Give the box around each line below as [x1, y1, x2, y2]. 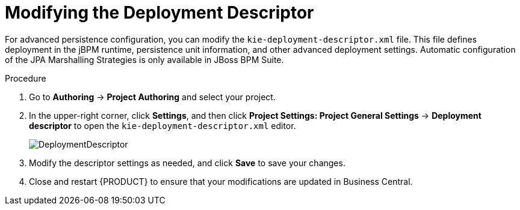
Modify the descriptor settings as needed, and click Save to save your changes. [29, 157, 345, 168]
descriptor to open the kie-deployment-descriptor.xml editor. [29, 120, 296, 131]
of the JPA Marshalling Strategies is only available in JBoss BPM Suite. [5, 54, 284, 65]
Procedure [5, 73, 46, 83]
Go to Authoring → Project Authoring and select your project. [29, 91, 276, 102]
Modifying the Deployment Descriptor [5, 2, 314, 23]
